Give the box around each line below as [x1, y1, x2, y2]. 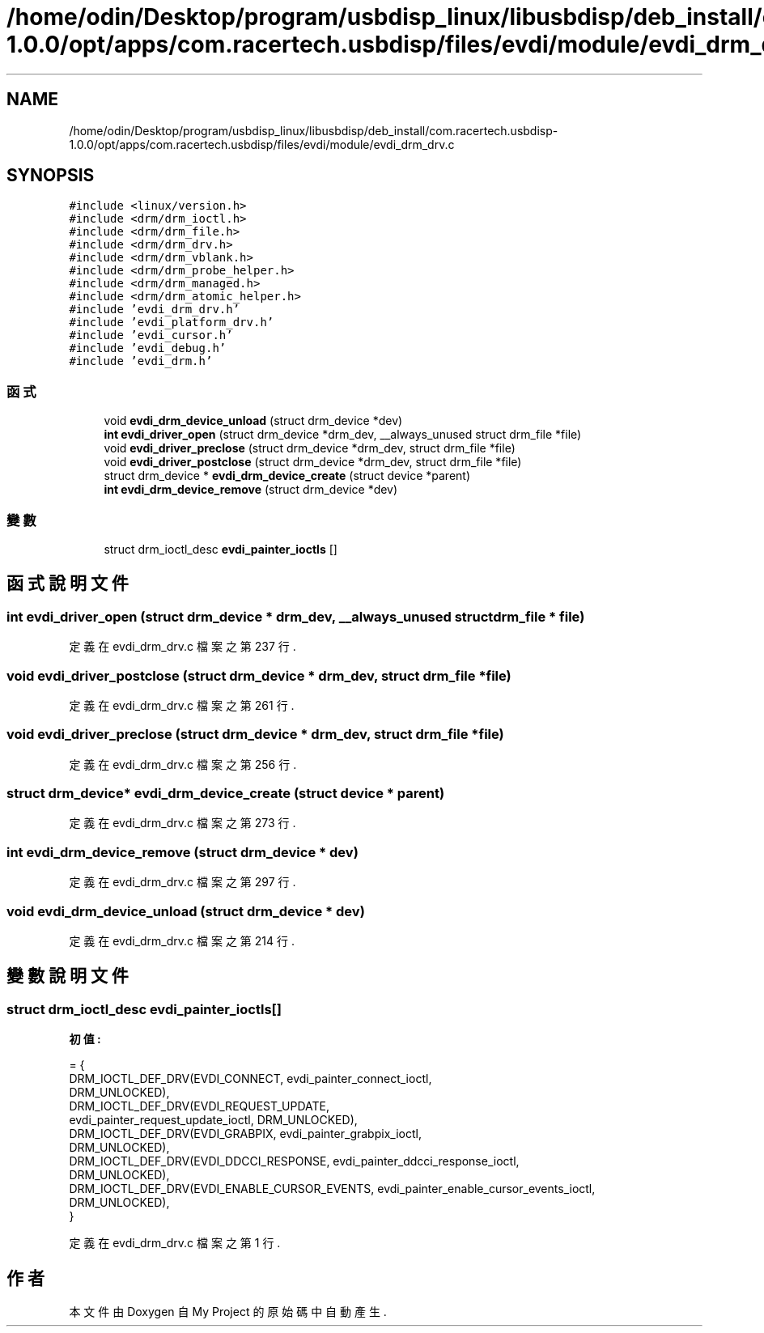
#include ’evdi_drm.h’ [69, 354, 213, 368]
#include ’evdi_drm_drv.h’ [69, 303, 240, 316]
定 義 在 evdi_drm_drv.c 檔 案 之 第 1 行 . [69, 1236, 281, 1250]
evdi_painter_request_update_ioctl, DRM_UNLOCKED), [69, 1113, 358, 1127]
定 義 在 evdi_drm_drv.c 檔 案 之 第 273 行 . [69, 816, 296, 830]
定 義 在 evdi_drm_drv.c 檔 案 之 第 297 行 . [69, 875, 296, 889]
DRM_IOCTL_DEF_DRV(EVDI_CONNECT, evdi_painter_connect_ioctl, [69, 1072, 432, 1086]
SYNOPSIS [6, 165, 95, 186]
